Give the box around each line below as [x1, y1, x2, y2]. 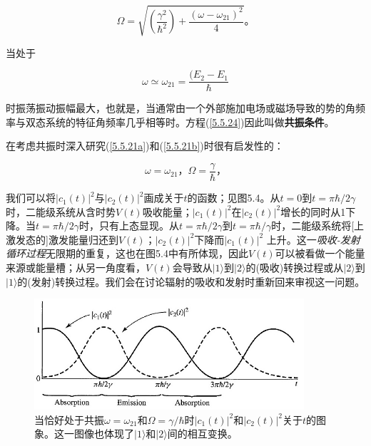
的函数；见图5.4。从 [187, 190, 280, 205]
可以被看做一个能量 [275, 246, 365, 261]
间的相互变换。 [167, 426, 238, 441]
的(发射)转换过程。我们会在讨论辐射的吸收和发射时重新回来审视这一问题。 [17, 274, 365, 289]
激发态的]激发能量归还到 [6, 232, 118, 247]
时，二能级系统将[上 [271, 218, 365, 233]
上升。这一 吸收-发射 [266, 232, 360, 247]
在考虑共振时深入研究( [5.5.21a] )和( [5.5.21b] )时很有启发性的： [6, 138, 284, 153]
